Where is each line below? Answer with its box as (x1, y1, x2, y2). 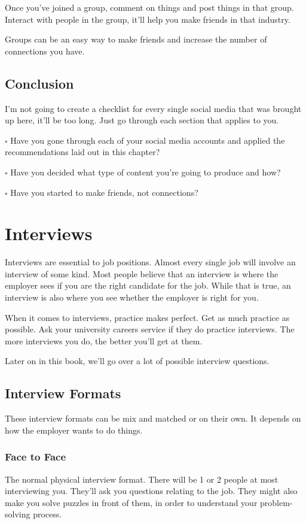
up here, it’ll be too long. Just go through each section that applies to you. (5, 114, 279, 126)
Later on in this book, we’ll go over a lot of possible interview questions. (5, 355, 270, 367)
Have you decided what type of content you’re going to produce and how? (10, 165, 281, 178)
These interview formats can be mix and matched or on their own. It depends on (5, 412, 301, 425)
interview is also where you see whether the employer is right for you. (5, 291, 259, 304)
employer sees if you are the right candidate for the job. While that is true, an (5, 279, 291, 292)
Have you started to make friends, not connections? (10, 186, 198, 198)
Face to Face (5, 449, 66, 464)
